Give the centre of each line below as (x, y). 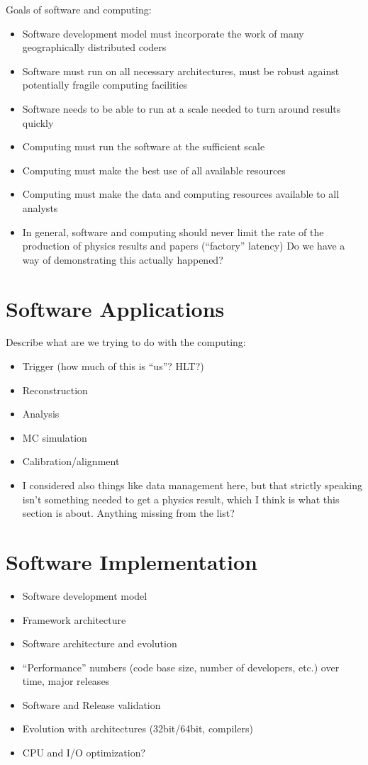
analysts (40, 207)
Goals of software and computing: (79, 9)
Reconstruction (55, 390)
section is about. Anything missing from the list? (128, 513)
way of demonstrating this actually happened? (123, 259)
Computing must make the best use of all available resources (154, 170)
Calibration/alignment (71, 461)
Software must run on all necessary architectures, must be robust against (181, 71)
